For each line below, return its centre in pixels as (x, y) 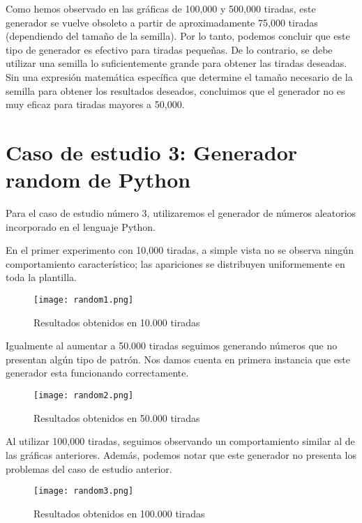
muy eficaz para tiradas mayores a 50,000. (95, 104)
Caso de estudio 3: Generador (152, 152)
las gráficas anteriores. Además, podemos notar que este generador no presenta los (181, 454)
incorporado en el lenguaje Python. (81, 226)
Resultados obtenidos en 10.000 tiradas (117, 322)
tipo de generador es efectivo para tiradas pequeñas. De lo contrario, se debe (169, 49)
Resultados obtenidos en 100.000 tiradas (119, 513)
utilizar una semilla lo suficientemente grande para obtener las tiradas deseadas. (176, 63)
